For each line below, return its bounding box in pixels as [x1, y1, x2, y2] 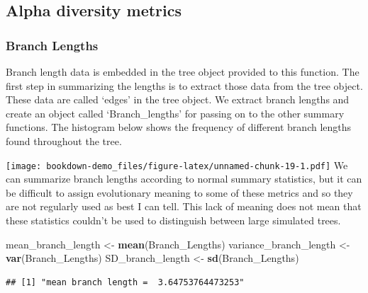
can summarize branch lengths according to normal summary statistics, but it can [6, 171, 362, 186]
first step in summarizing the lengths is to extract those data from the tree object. [6, 78, 363, 93]
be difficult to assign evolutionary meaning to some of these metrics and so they [6, 185, 353, 200]
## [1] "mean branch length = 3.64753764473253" [6, 277, 245, 287]
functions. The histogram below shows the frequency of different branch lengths [6, 120, 352, 134]
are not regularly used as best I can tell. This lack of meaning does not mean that [6, 199, 362, 214]
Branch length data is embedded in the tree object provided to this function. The [6, 64, 359, 79]
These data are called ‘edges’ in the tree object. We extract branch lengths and [6, 92, 350, 107]
